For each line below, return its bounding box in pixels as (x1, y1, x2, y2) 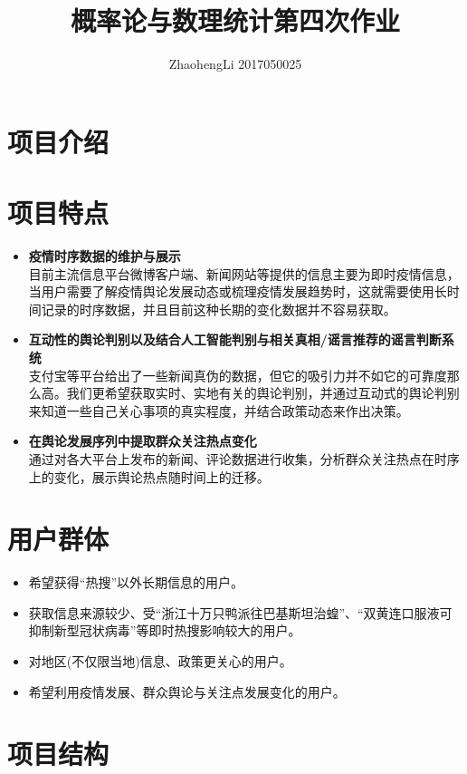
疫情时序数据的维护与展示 (28, 247, 181, 266)
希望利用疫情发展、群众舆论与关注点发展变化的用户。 (28, 682, 346, 701)
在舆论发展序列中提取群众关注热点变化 (28, 431, 257, 450)
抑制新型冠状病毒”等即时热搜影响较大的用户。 (28, 621, 301, 640)
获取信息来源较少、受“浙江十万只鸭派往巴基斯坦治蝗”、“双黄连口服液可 (28, 603, 453, 622)
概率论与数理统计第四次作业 (70, 2, 400, 39)
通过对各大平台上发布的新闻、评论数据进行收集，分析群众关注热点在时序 (28, 449, 460, 468)
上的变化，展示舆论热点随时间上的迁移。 (28, 467, 270, 486)
